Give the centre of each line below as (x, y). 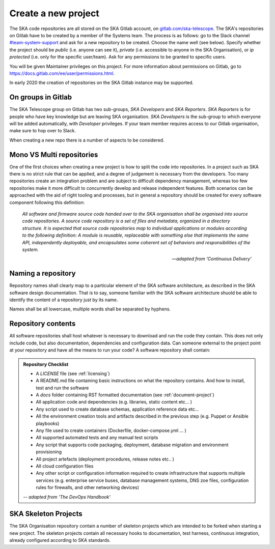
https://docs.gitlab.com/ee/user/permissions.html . (62, 73)
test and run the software (62, 388)
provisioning (49, 452)
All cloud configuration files (65, 466)
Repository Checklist (46, 364)
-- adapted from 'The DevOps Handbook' (67, 497)
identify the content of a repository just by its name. (64, 300)
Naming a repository (43, 273)
